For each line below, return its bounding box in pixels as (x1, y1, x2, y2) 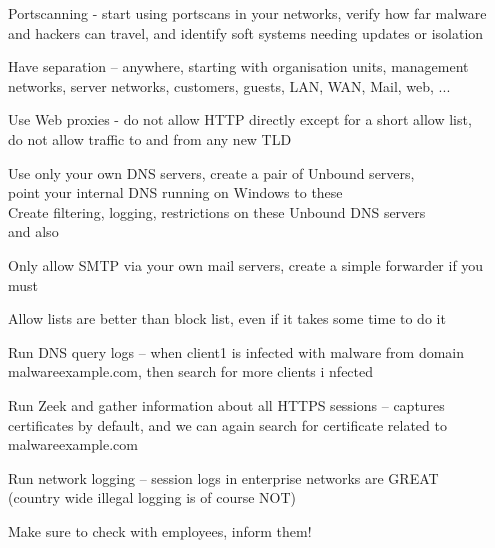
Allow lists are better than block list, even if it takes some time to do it (8, 308, 446, 329)
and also (8, 221, 59, 242)
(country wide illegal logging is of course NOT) (8, 487, 297, 508)
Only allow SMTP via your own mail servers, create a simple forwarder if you (8, 254, 484, 275)
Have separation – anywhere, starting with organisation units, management (8, 56, 469, 77)
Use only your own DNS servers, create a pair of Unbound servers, (8, 162, 415, 183)
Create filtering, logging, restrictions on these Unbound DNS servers (8, 201, 426, 222)
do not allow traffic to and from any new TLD (8, 128, 292, 149)
